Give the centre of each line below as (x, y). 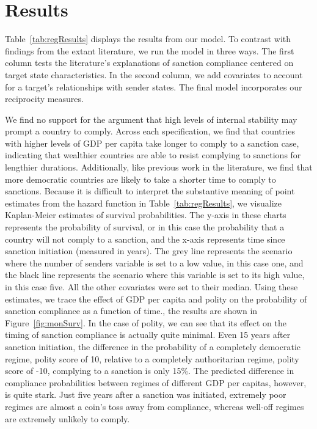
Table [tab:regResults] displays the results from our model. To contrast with (148, 39)
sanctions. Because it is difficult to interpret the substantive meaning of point (150, 191)
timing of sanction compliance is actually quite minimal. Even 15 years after (148, 335)
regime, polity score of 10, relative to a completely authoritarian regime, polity (152, 358)
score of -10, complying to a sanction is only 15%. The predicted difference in (150, 371)
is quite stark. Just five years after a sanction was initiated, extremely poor (146, 394)
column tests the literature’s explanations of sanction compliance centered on (149, 63)
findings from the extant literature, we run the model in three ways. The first (150, 50)
